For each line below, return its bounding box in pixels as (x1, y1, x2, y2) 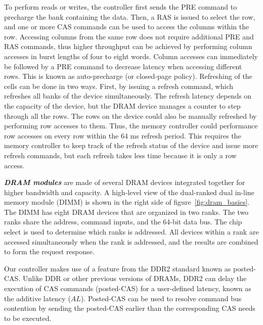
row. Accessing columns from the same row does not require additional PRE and (4, 31, 254, 41)
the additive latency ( (4, 293, 71, 303)
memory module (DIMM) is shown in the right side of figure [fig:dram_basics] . (4, 197, 250, 207)
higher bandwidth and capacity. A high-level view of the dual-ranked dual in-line (4, 187, 254, 197)
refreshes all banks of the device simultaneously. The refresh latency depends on (4, 90, 252, 101)
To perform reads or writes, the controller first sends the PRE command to (4, 2, 237, 12)
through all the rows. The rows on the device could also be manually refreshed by (4, 110, 257, 121)
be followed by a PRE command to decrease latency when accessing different (4, 61, 242, 71)
